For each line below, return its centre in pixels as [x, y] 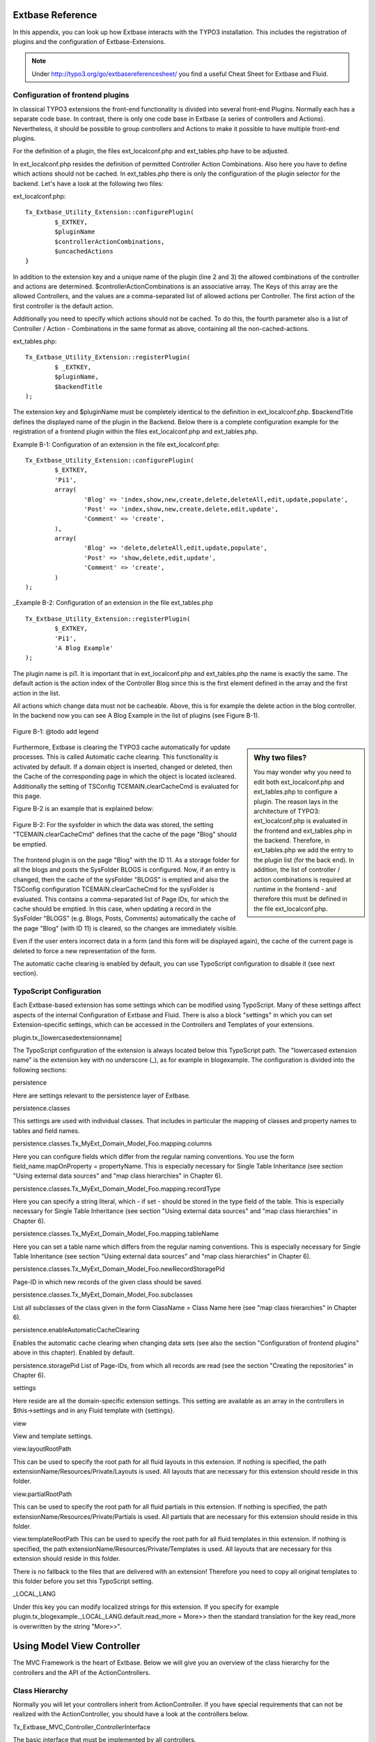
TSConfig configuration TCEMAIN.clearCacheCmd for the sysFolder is [114, 889]
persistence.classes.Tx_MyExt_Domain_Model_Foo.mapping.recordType [117, 1189]
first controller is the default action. [63, 306]
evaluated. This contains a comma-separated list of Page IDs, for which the [121, 899]
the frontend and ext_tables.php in [303, 831]
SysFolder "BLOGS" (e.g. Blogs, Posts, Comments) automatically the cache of [124, 918]
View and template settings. [53, 1436]
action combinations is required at [303, 879]
